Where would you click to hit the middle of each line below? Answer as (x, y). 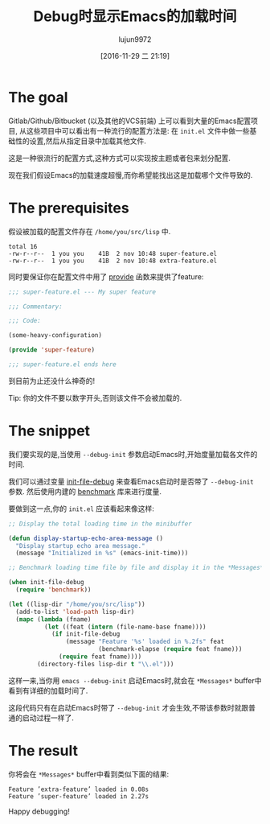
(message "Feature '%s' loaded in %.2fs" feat (145, 642)
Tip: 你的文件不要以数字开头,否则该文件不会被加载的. (95, 398)
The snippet (49, 431)
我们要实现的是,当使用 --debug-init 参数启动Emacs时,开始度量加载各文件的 (133, 454)
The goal (38, 97)
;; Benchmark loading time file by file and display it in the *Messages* (136, 568)
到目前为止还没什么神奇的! (52, 381)
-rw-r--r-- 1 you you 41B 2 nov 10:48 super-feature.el (113, 253)
